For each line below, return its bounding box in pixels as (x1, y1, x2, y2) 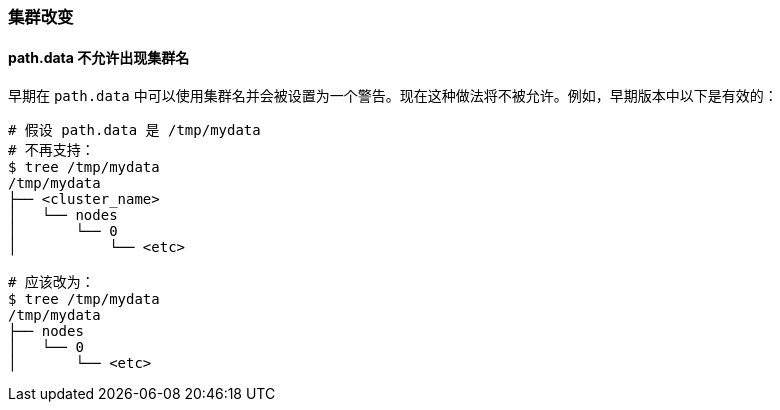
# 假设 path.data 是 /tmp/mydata (8, 122, 261, 139)
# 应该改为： (8, 274, 95, 291)
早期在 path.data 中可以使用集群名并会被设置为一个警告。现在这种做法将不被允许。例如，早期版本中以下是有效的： (8, 87, 778, 105)
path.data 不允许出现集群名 (8, 48, 190, 66)
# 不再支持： (8, 142, 95, 159)
